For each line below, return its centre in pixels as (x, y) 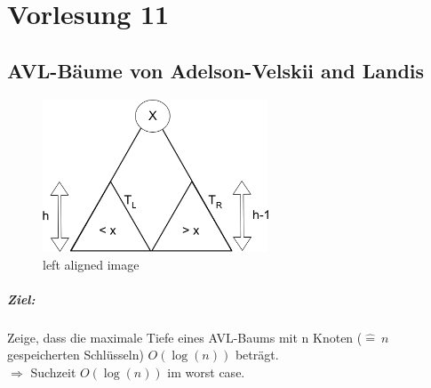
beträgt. (257, 355)
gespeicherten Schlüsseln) (76, 355)
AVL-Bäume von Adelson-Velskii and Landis (216, 70)
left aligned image (91, 264)
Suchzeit (53, 372)
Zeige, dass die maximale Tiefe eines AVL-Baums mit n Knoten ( (185, 337)
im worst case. (206, 372)
